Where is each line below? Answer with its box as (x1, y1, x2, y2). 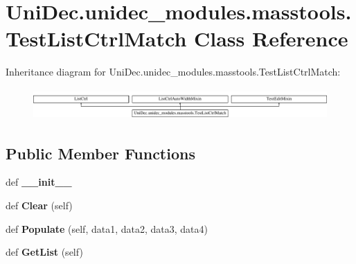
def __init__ (6, 175, 72, 189)
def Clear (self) (6, 198, 73, 213)
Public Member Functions (6, 142, 195, 164)
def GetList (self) (6, 245, 83, 259)
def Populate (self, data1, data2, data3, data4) (6, 221, 208, 236)
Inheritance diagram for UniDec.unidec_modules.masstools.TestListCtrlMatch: (6, 64, 341, 79)
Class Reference (193, 24, 348, 53)
